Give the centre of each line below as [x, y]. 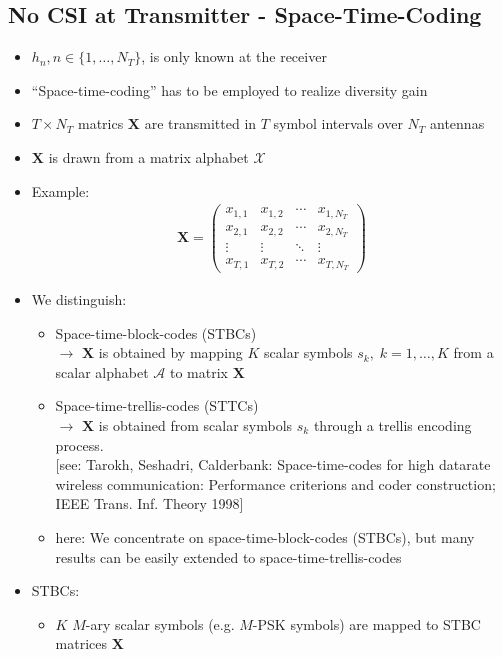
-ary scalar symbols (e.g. [160, 623]
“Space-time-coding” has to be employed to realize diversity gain [229, 89]
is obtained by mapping [170, 352]
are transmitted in [200, 123]
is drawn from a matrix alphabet [148, 156]
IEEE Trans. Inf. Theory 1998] [149, 503]
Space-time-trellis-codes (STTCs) [157, 405]
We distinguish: [79, 298]
